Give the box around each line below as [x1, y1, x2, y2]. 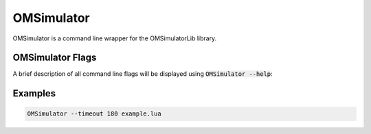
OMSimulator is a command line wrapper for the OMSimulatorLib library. [12, 34, 217, 42]
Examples [12, 88, 56, 99]
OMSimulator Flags [12, 52, 97, 64]
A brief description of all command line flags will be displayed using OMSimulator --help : [12, 70, 273, 78]
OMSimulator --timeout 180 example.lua [27, 110, 161, 118]
